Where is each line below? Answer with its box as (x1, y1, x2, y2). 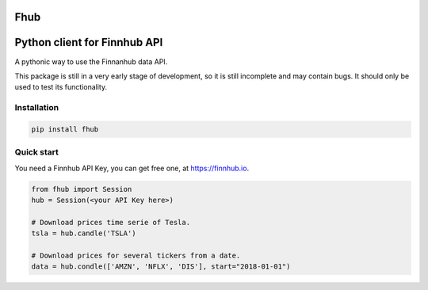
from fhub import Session (31, 185, 132, 193)
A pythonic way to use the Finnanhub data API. (14, 56, 168, 67)
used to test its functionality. (14, 82, 107, 92)
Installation (14, 102, 59, 113)
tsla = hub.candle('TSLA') (31, 229, 136, 238)
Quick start (14, 147, 59, 158)
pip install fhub (31, 124, 99, 134)
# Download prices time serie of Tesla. (31, 218, 190, 227)
